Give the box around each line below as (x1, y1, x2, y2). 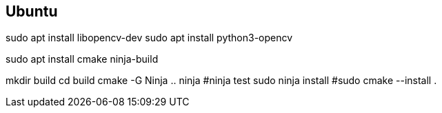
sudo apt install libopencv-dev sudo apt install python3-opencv (6, 32, 293, 44)
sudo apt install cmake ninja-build (6, 53, 159, 65)
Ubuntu (6, 3, 58, 20)
